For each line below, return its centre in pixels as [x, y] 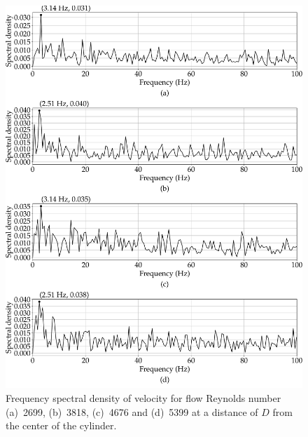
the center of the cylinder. [61, 425]
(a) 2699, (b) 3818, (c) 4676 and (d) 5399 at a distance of [132, 411]
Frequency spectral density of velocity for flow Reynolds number [143, 398]
